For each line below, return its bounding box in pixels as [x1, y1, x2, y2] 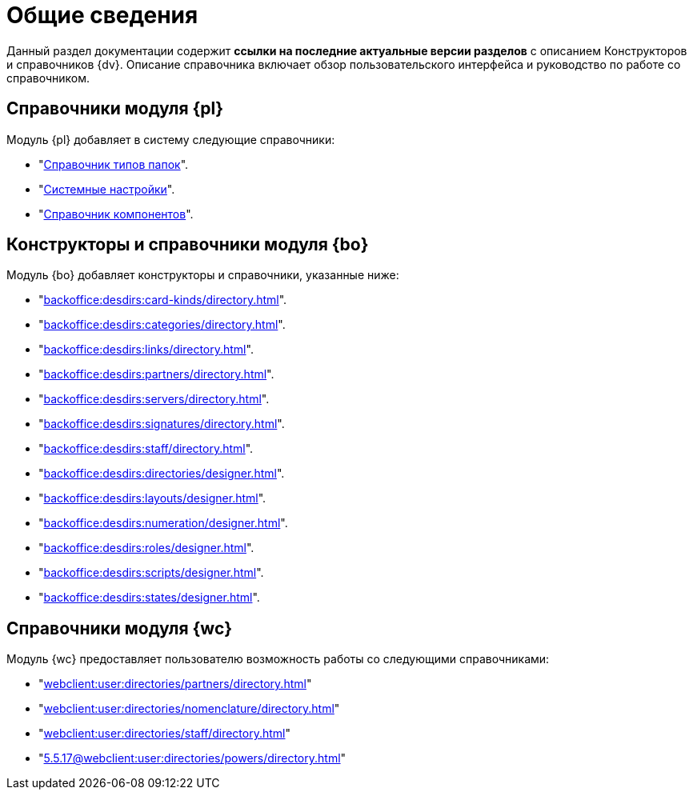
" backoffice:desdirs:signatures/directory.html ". [38, 417, 285, 431]
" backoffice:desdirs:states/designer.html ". [38, 590, 260, 605]
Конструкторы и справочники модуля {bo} [6, 234, 369, 255]
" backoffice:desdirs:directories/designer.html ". [38, 466, 285, 481]
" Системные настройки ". [38, 182, 175, 196]
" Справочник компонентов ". [38, 206, 194, 221]
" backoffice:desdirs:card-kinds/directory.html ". [38, 293, 287, 307]
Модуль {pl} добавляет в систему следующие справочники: [6, 132, 335, 146]
